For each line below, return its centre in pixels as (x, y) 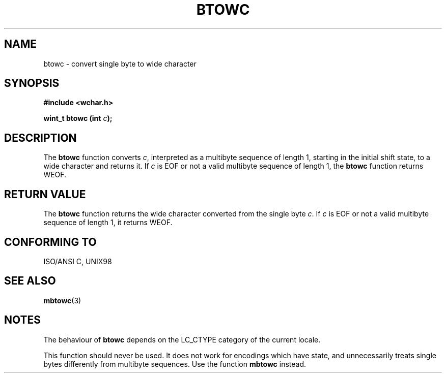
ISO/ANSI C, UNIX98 (78, 261)
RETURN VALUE (45, 194)
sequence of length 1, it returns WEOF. (108, 223)
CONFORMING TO (50, 242)
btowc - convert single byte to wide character (120, 64)
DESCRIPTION (40, 138)
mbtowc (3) (62, 300)
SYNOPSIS (32, 83)
